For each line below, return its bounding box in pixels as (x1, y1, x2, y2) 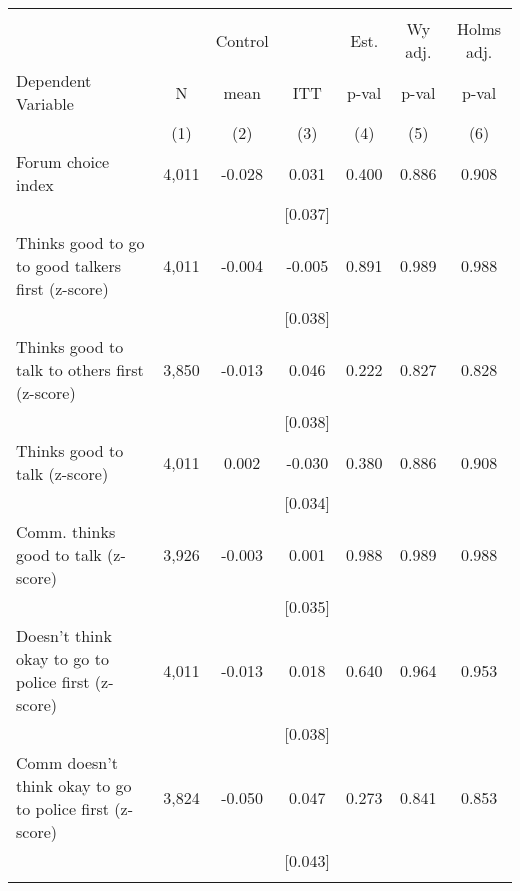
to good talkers (16, 254, 122, 277)
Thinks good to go (16, 231, 145, 254)
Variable (16, 92, 74, 115)
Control (215, 28, 269, 52)
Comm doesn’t (16, 751, 118, 774)
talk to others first (16, 358, 144, 381)
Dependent (16, 69, 92, 92)
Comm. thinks (16, 520, 116, 543)
